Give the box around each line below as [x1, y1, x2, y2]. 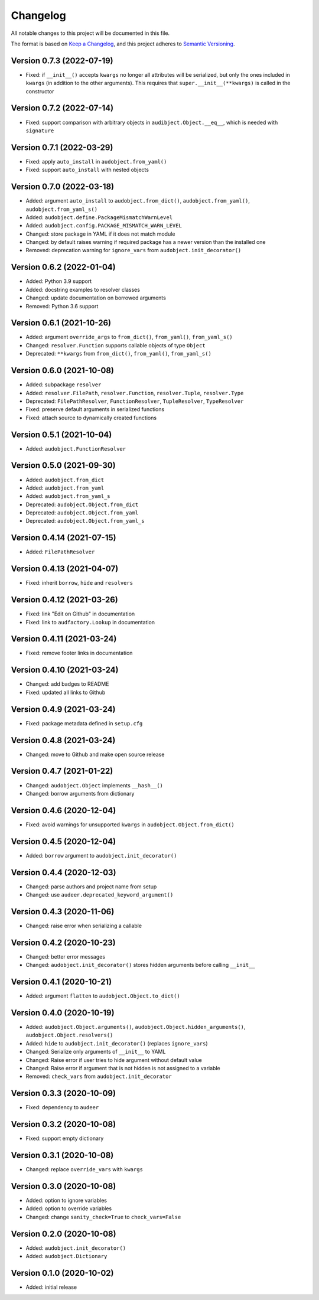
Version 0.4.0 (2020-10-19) [11, 1008, 115, 1018]
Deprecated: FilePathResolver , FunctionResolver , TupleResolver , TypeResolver [25, 398, 244, 405]
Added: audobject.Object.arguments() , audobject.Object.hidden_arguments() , [25, 1024, 246, 1031]
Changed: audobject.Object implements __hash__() [25, 781, 164, 789]
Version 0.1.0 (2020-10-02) [11, 1268, 114, 1278]
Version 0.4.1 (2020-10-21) [11, 977, 112, 987]
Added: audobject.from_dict [25, 476, 105, 483]
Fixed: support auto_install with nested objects [25, 166, 149, 174]
